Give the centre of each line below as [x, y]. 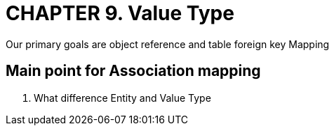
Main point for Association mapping [133, 71]
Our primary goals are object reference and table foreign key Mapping [168, 44]
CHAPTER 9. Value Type [120, 13]
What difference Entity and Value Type [122, 98]
